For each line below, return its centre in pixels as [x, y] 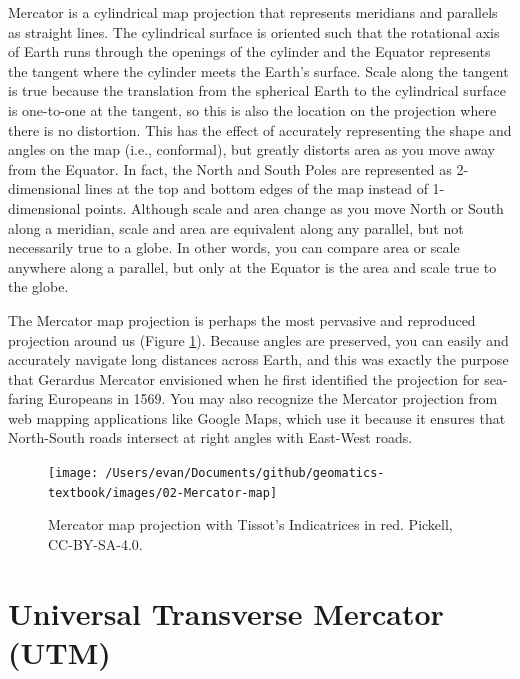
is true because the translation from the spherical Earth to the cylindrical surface [257, 90]
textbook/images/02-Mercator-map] [163, 492]
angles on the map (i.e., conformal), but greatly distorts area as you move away [251, 149]
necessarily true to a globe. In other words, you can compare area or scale [234, 247]
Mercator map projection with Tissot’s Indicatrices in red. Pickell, [250, 524]
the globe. [38, 286]
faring [26, 398]
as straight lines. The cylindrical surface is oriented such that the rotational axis [254, 31]
